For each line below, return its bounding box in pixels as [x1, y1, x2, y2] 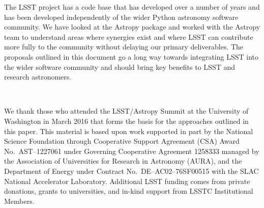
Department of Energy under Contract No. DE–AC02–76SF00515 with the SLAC [4, 165, 259, 176]
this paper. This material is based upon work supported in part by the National [4, 125, 253, 136]
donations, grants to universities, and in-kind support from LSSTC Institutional [4, 186, 253, 196]
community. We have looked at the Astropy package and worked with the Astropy [4, 21, 260, 32]
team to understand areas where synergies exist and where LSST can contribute [4, 31, 253, 42]
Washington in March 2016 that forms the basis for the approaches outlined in [4, 115, 249, 126]
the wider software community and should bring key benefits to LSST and [4, 61, 236, 72]
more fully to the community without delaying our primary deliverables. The [4, 41, 244, 52]
